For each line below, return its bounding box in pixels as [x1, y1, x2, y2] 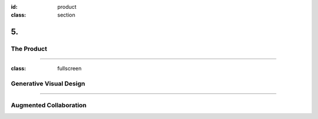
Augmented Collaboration [11, 101, 87, 109]
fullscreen [57, 65, 82, 72]
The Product [11, 45, 47, 53]
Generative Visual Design [11, 80, 85, 88]
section [57, 12, 76, 19]
